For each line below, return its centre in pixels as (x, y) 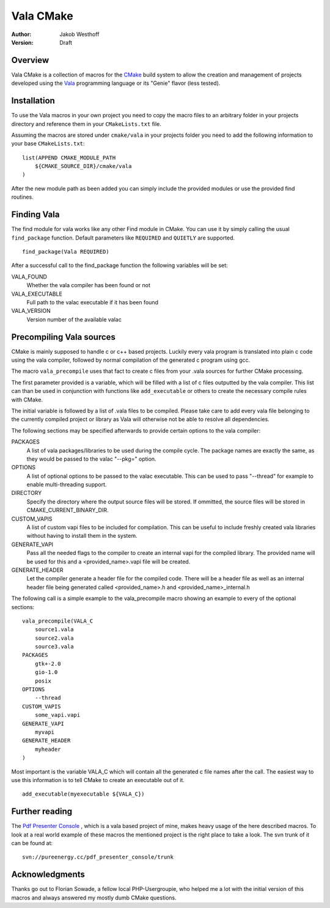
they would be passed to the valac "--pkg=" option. (91, 459)
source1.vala (54, 630)
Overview (30, 60)
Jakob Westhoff (79, 34)
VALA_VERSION (31, 311)
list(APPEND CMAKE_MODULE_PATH (69, 158)
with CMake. (27, 400)
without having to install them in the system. (82, 536)
